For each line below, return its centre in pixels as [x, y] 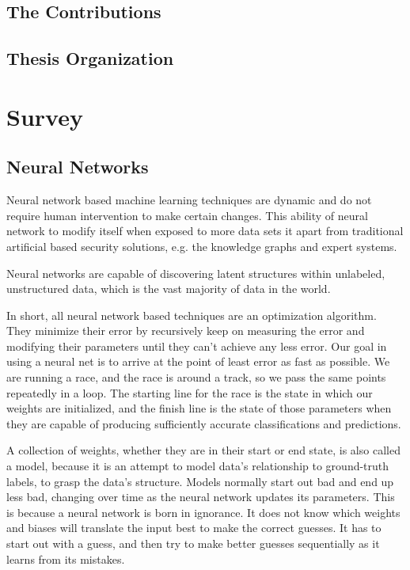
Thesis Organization [90, 58]
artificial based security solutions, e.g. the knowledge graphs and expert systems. [202, 246]
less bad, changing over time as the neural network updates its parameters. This [201, 497]
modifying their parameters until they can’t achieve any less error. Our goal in [197, 346]
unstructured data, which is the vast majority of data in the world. [169, 289]
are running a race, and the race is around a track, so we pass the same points [196, 377]
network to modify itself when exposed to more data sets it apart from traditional [205, 231]
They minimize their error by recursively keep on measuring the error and [186, 331]
